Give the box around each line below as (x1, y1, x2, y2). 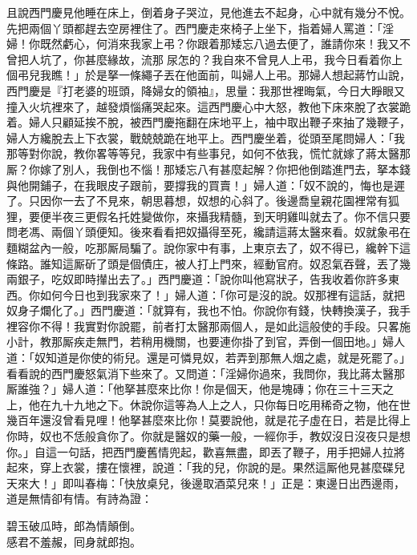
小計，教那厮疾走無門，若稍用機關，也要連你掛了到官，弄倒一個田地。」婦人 (6, 333, 405, 350)
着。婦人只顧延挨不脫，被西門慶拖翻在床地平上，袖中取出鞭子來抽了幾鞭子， (6, 114, 411, 131)
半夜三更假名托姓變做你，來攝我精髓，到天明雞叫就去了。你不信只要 (51, 207, 411, 224)
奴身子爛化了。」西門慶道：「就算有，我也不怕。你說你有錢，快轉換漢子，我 (6, 302, 399, 319)
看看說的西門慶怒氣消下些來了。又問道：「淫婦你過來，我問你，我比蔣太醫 (6, 364, 394, 381)
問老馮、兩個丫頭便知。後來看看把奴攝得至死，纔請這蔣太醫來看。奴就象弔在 (6, 223, 411, 240)
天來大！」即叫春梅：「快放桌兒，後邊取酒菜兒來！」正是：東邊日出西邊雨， (6, 474, 405, 491)
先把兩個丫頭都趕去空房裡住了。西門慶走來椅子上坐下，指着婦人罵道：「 (6, 19, 383, 36)
